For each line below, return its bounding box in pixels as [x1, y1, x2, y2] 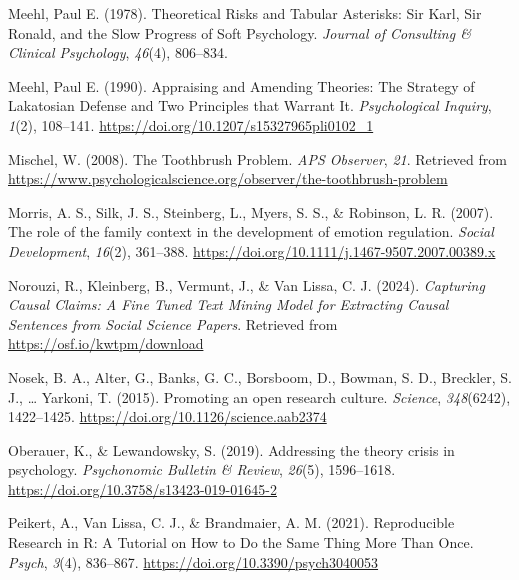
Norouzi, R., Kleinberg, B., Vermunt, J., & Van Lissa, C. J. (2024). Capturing [8, 274, 485, 295]
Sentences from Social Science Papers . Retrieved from [8, 313, 338, 334]
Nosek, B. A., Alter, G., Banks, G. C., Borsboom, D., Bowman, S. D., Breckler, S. [8, 366, 512, 387]
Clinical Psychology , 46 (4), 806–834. [8, 42, 228, 63]
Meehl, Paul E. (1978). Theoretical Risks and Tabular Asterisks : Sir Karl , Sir [8, 3, 482, 23]
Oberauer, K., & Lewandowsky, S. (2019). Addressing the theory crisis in [8, 439, 455, 460]
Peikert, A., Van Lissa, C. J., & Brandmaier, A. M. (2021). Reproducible [8, 512, 455, 533]
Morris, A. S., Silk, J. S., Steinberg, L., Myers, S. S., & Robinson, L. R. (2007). [8, 201, 494, 222]
